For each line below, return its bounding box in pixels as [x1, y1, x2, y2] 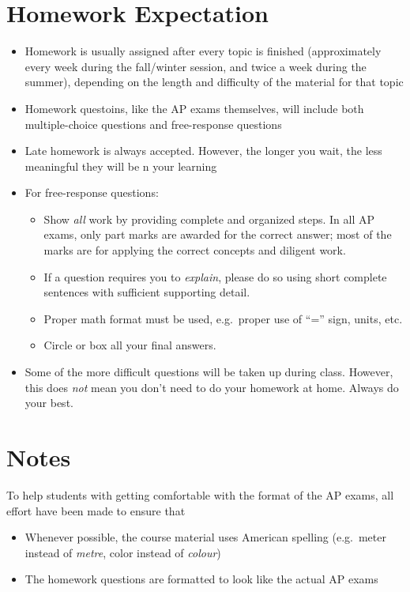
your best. [24, 394, 73, 411]
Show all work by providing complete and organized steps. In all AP [43, 210, 374, 227]
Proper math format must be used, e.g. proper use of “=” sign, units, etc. [43, 310, 403, 326]
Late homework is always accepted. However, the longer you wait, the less [24, 142, 382, 159]
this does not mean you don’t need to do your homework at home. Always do [24, 379, 399, 395]
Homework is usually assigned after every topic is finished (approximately [24, 43, 382, 59]
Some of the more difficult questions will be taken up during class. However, [24, 364, 393, 380]
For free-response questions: [24, 184, 159, 201]
